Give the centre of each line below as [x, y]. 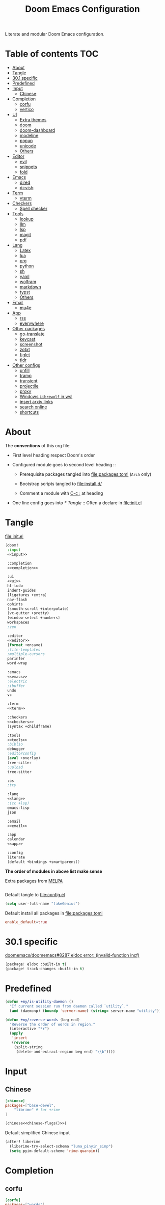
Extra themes [33, 120]
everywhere [32, 323]
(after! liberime [23, 1142]
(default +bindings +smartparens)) [43, 862]
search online [33, 407]
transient [28, 381]
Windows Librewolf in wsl [46, 397]
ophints [15, 604]
